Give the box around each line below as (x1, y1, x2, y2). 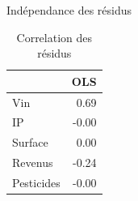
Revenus (12, 154, 53, 171)
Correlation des (16, 28, 93, 45)
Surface (12, 134, 48, 151)
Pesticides (12, 174, 61, 190)
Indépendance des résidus (6, 2, 132, 18)
